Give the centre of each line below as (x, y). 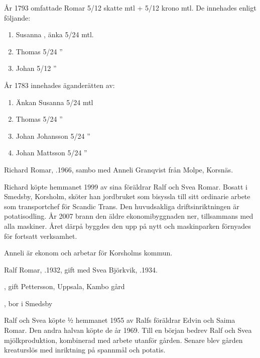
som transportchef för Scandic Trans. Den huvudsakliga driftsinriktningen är (122, 206)
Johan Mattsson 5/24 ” (51, 153)
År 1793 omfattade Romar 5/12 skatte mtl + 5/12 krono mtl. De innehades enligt (130, 8)
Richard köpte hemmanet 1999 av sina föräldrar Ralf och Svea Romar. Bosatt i (126, 186)
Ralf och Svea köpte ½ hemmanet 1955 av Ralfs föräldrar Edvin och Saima (120, 320)
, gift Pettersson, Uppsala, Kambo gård (64, 286)
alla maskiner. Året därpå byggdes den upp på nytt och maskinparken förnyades (127, 226)
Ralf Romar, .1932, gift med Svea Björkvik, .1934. (81, 269)
